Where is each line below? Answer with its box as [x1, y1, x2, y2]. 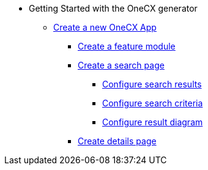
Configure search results [102, 79, 202, 89]
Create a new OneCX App [53, 22, 157, 32]
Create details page [78, 136, 157, 146]
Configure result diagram [102, 117, 203, 127]
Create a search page [78, 60, 165, 70]
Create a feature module [78, 41, 176, 51]
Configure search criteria [102, 98, 203, 108]
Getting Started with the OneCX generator [29, 3, 198, 13]
